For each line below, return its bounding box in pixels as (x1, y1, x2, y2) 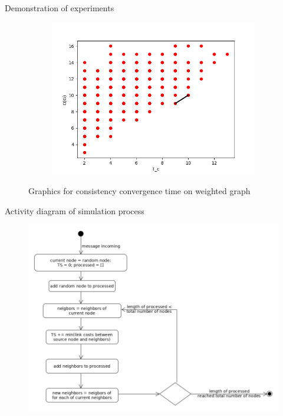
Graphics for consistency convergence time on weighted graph (28, 185, 251, 197)
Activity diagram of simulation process (5, 204, 144, 217)
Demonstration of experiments (5, 2, 114, 14)
